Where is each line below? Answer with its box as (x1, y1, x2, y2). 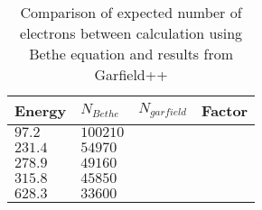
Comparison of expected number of (20, 2, 242, 23)
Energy (14, 100, 67, 121)
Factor (201, 100, 248, 121)
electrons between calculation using (20, 23, 243, 43)
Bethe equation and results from (29, 43, 233, 64)
